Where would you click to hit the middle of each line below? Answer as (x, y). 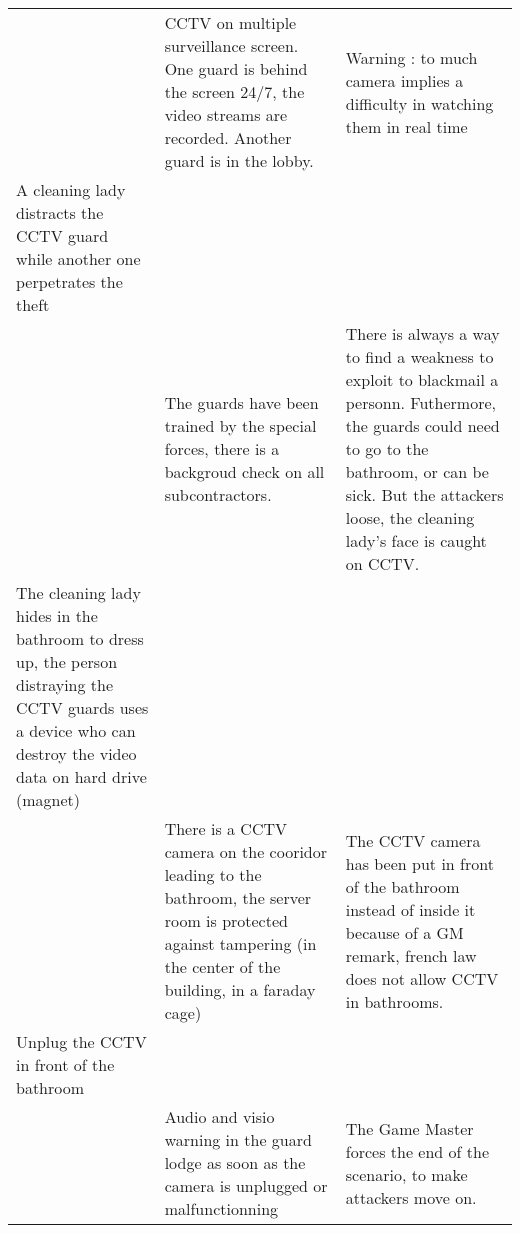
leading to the (213, 874)
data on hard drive (81, 776)
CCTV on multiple (230, 22)
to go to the (387, 448)
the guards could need (422, 425)
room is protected (226, 920)
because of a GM (404, 932)
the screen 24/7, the (234, 91)
